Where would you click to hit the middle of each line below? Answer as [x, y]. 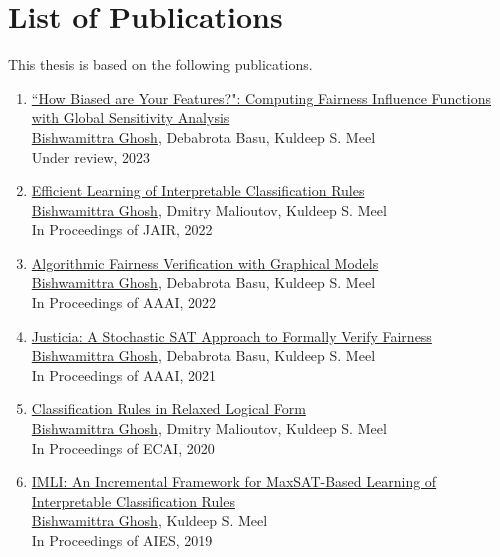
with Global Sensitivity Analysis [130, 117]
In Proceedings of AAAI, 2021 [124, 374]
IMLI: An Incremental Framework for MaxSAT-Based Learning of [234, 481]
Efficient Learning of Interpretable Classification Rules [198, 190]
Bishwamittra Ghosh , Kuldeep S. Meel [149, 520]
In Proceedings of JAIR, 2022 [122, 229]
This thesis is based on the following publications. [160, 64]
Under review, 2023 [91, 156]
